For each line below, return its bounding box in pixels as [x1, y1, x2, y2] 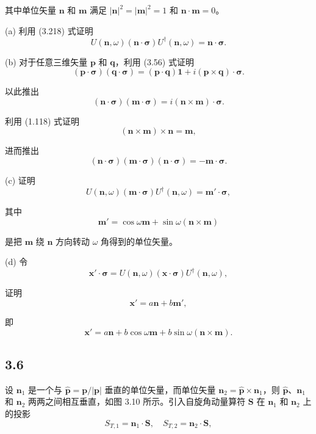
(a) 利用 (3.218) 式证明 [5, 24, 93, 37]
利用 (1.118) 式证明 [5, 114, 80, 127]
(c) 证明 [5, 174, 35, 187]
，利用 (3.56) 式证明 [115, 55, 194, 68]
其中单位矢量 [5, 4, 56, 16]
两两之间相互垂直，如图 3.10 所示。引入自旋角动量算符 [27, 395, 246, 408]
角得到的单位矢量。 [101, 234, 178, 247]
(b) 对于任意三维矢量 [5, 55, 88, 68]
